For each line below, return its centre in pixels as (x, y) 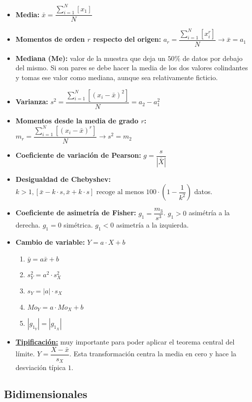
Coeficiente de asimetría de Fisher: (76, 213)
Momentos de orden (50, 39)
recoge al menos (120, 192)
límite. (25, 354)
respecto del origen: (127, 39)
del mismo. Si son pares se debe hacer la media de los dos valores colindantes (132, 68)
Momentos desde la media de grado (77, 120)
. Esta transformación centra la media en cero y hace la (153, 354)
